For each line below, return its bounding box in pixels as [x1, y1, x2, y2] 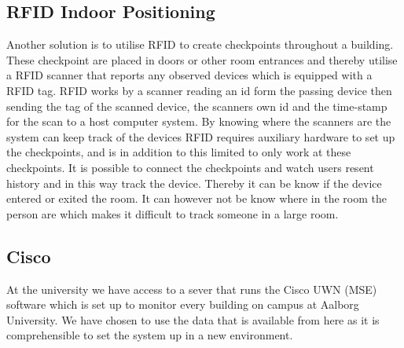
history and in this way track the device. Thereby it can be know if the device [6, 174, 382, 191]
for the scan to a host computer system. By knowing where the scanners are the [6, 113, 391, 130]
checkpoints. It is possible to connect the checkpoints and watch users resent [6, 159, 374, 175]
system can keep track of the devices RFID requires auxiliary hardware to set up [6, 128, 395, 145]
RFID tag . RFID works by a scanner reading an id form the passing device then [6, 82, 392, 98]
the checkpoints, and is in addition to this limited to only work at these [6, 144, 351, 160]
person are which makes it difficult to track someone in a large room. [6, 205, 339, 222]
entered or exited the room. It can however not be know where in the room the [6, 190, 387, 207]
